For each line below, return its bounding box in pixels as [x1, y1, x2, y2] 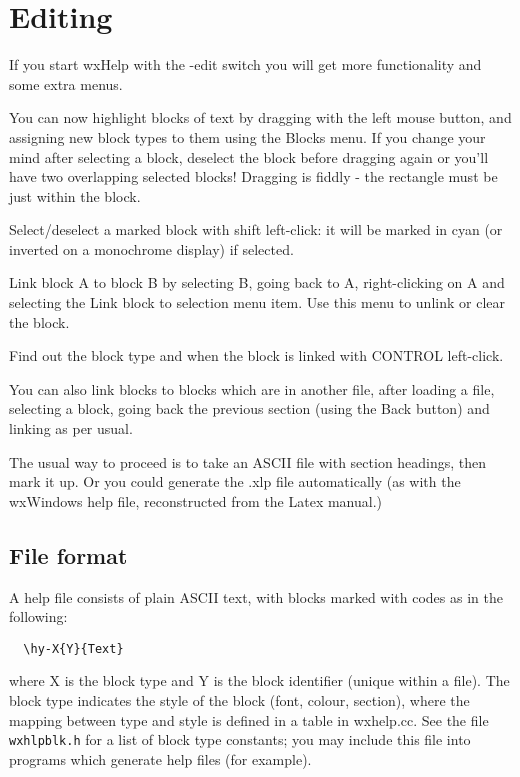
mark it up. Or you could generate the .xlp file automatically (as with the [9, 471, 461, 492]
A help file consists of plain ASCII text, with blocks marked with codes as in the [9, 586, 503, 607]
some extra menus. [9, 73, 123, 94]
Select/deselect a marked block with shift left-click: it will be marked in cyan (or [9, 219, 503, 240]
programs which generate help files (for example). [9, 748, 312, 769]
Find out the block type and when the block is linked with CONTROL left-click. [9, 345, 504, 366]
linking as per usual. [9, 418, 133, 439]
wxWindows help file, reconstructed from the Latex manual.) [9, 490, 383, 511]
